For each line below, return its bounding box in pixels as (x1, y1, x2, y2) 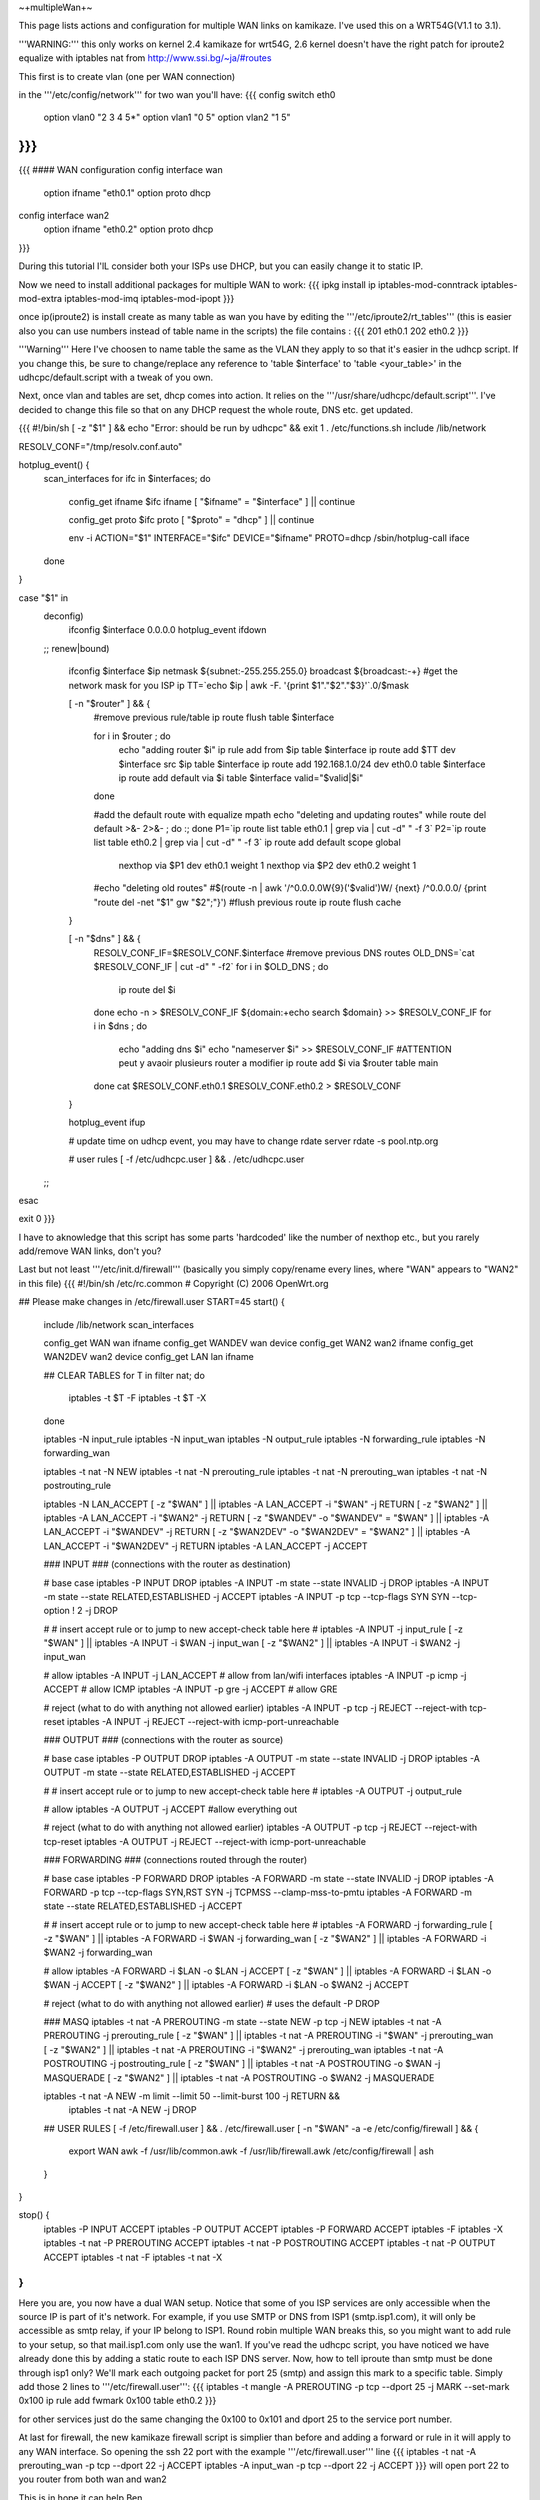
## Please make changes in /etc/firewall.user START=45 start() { (18, 1296, 285, 1308)
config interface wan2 (18, 210, 110, 222)
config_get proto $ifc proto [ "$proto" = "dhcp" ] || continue (68, 514, 315, 526)
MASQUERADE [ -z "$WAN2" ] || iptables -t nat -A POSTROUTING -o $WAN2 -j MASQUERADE (43, 2071, 435, 2084)
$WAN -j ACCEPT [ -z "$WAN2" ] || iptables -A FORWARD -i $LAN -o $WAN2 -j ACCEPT (43, 1979, 410, 1991)
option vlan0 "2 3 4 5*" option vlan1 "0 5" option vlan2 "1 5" (43, 111, 291, 124)
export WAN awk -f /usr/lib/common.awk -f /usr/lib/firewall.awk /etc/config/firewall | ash (68, 2145, 434, 2157)
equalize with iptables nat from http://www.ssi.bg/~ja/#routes (18, 52, 272, 64)
